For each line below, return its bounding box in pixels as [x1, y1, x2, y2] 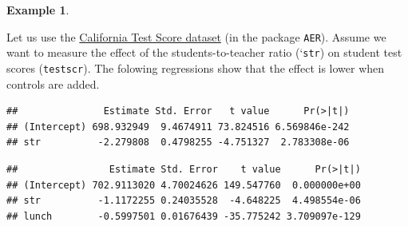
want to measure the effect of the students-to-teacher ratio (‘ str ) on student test [6, 44, 402, 61]
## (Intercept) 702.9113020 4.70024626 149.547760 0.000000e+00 [6, 179, 361, 191]
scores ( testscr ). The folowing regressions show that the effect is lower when [6, 59, 385, 76]
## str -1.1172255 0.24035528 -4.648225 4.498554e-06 [6, 195, 361, 207]
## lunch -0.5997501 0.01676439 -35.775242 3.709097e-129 [6, 210, 361, 222]
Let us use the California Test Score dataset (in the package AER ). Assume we [6, 28, 386, 45]
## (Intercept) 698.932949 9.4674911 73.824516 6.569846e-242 [6, 121, 350, 133]
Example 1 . [6, 2, 69, 18]
